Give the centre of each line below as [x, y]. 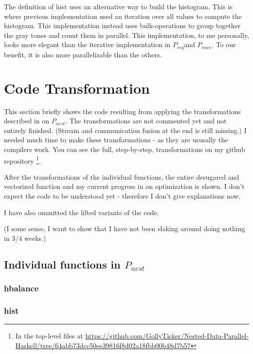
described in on [27, 121]
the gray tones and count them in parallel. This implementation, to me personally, [126, 35]
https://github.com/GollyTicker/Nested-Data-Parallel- [167, 336]
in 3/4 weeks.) [25, 238]
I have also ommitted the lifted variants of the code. [81, 212]
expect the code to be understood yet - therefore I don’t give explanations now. [122, 195]
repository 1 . [23, 160]
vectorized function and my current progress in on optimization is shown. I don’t [124, 186]
